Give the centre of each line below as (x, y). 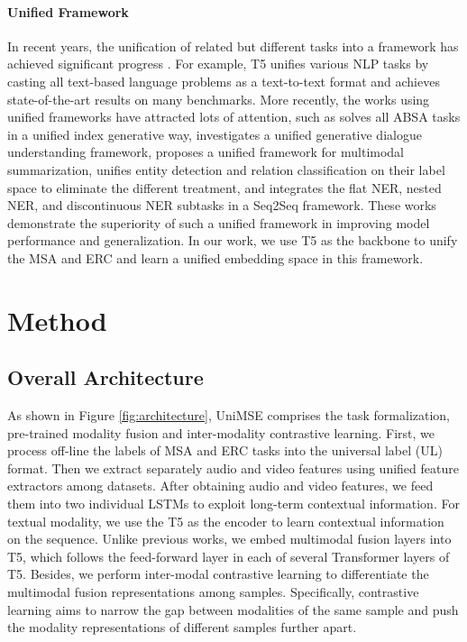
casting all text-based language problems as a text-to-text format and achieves (224, 81)
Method (57, 320)
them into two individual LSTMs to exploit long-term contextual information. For (233, 504)
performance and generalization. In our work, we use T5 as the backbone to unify (233, 240)
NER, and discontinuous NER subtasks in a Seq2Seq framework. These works (222, 205)
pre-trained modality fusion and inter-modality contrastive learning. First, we (221, 432)
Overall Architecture (105, 377)
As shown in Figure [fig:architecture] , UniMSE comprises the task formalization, (229, 415)
